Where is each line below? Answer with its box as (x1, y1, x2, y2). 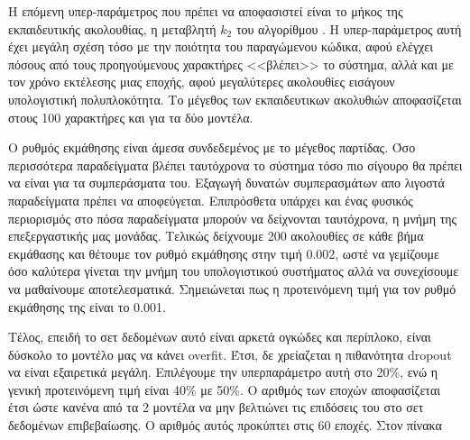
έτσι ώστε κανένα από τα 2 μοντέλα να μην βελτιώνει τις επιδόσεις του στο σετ (8, 398, 424, 417)
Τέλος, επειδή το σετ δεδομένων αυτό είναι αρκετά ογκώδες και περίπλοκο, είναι (8, 327, 431, 346)
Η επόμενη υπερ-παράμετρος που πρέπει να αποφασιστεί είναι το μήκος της (8, 2, 403, 20)
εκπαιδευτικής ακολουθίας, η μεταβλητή (8, 19, 217, 38)
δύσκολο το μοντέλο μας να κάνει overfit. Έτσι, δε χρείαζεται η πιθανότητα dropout (8, 344, 452, 363)
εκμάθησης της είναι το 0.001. (8, 297, 166, 316)
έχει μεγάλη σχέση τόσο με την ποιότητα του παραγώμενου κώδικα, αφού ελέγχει (8, 37, 433, 56)
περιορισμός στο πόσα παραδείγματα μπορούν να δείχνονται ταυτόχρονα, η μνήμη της (8, 208, 457, 227)
